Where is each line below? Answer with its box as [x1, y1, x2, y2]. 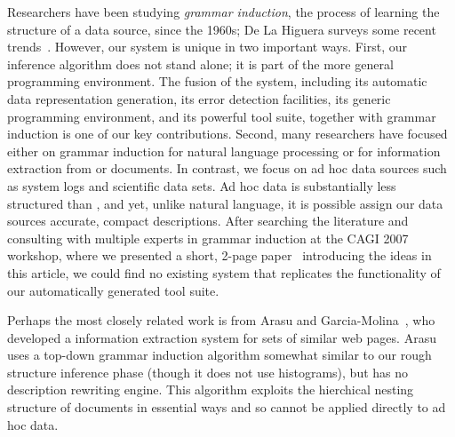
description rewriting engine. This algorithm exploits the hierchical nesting [7, 380, 414, 399]
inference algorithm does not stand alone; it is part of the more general [7, 54, 394, 73]
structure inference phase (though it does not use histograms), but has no [7, 362, 409, 381]
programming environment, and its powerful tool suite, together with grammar [7, 107, 436, 125]
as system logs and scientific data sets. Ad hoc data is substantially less [7, 176, 396, 195]
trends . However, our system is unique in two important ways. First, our [7, 37, 408, 56]
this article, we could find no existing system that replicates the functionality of [7, 263, 441, 282]
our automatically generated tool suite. [7, 281, 220, 299]
